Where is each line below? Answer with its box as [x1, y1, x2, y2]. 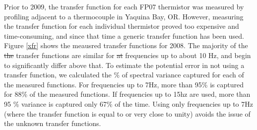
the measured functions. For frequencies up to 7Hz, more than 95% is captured [4, 79, 244, 89]
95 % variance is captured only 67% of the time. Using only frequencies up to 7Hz [4, 98, 253, 109]
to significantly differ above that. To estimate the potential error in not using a [4, 60, 245, 70]
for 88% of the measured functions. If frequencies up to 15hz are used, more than [4, 89, 251, 99]
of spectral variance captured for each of [122, 69, 244, 80]
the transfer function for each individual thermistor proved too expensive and [4, 21, 239, 31]
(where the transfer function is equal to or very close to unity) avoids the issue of [4, 108, 251, 119]
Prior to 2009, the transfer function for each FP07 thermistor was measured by [4, 1, 244, 11]
